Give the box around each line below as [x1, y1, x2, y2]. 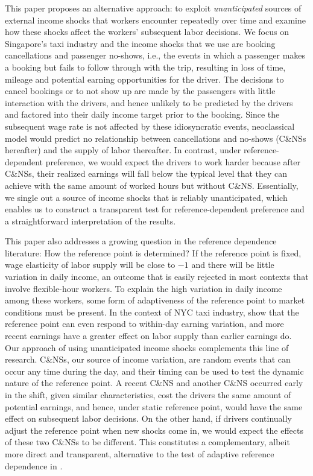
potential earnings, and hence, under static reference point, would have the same [5, 400, 303, 413]
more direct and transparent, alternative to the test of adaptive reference [5, 447, 274, 460]
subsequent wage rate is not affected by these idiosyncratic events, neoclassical [5, 119, 295, 132]
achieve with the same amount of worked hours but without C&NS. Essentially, [5, 179, 299, 191]
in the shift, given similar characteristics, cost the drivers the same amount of [5, 389, 291, 401]
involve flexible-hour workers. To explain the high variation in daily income [5, 282, 282, 294]
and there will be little [191, 258, 274, 271]
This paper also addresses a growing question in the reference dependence [5, 235, 277, 247]
